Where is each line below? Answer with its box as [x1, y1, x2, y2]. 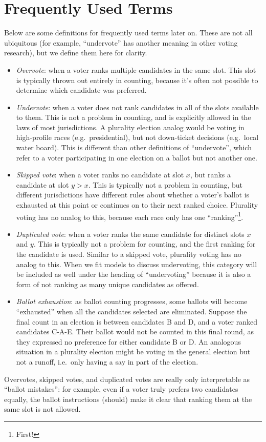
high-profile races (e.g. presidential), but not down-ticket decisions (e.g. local [16, 132, 259, 143]
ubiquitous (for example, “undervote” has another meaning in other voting [4, 37, 238, 48]
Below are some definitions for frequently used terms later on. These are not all [4, 27, 253, 38]
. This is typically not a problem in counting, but [88, 179, 242, 190]
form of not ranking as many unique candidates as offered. [16, 278, 199, 289]
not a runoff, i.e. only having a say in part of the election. [16, 356, 198, 367]
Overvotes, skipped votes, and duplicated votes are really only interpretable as [4, 373, 250, 384]
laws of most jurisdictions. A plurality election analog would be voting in [16, 122, 245, 132]
